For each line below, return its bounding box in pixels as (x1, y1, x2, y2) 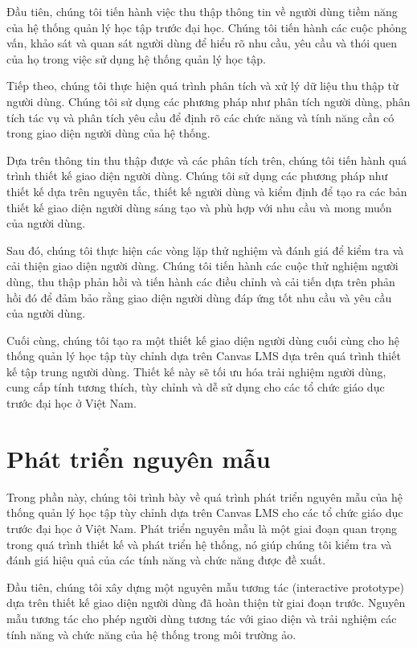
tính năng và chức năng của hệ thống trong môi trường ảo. (6, 625, 296, 642)
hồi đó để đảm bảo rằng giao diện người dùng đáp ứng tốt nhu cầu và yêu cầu (6, 289, 392, 306)
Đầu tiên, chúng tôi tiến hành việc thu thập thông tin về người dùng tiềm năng (6, 3, 398, 19)
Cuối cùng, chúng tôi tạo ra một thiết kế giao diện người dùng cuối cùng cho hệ (6, 331, 399, 348)
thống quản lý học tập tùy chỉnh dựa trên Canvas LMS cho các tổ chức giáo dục (6, 504, 403, 521)
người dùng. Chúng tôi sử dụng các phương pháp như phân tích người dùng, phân (6, 92, 411, 109)
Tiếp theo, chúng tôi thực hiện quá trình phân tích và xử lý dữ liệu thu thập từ (6, 77, 399, 94)
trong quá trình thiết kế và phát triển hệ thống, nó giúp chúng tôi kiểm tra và (6, 535, 392, 552)
